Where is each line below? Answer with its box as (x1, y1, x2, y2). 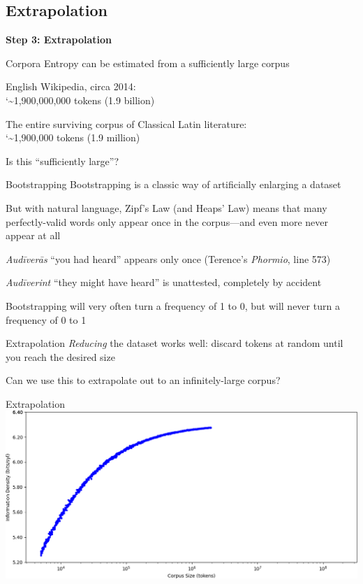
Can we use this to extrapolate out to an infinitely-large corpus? (6, 373, 281, 387)
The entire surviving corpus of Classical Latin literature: (6, 116, 247, 131)
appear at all (6, 228, 61, 243)
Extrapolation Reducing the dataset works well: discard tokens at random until (6, 336, 343, 350)
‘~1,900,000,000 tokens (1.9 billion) (6, 92, 155, 107)
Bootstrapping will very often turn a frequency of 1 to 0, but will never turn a (6, 298, 340, 313)
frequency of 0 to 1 (6, 312, 87, 327)
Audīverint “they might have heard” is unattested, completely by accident (6, 275, 322, 290)
